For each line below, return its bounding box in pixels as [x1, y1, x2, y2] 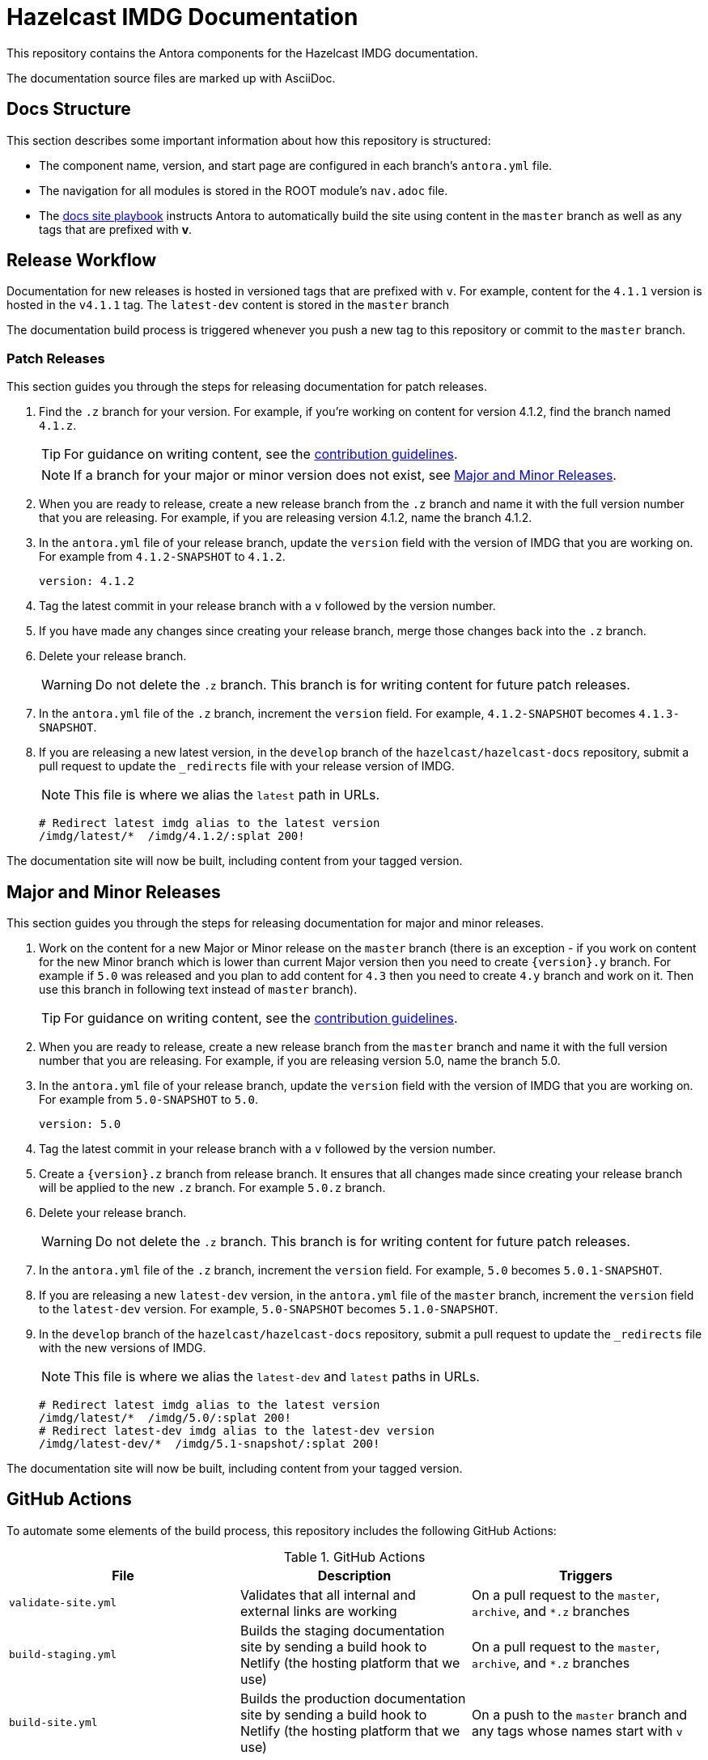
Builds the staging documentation [240, 1622, 445, 1639]
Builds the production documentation [240, 1690, 466, 1707]
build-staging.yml [9, 1648, 117, 1661]
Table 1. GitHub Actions [283, 1548, 426, 1565]
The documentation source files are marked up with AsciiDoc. [6, 70, 336, 85]
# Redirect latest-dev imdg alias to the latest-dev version [39, 1424, 435, 1438]
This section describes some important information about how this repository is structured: [6, 133, 491, 147]
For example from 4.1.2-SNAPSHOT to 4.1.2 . [39, 549, 286, 564]
